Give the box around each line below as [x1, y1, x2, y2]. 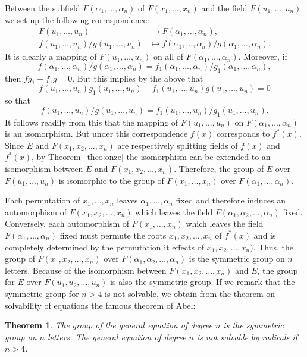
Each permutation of [5, 194, 80, 206]
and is [253, 228, 276, 241]
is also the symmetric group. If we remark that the [110, 275, 295, 288]
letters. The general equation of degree [47, 330, 186, 343]
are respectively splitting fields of [117, 139, 238, 151]
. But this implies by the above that [72, 71, 203, 84]
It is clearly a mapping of [5, 50, 97, 62]
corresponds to [216, 127, 270, 140]
